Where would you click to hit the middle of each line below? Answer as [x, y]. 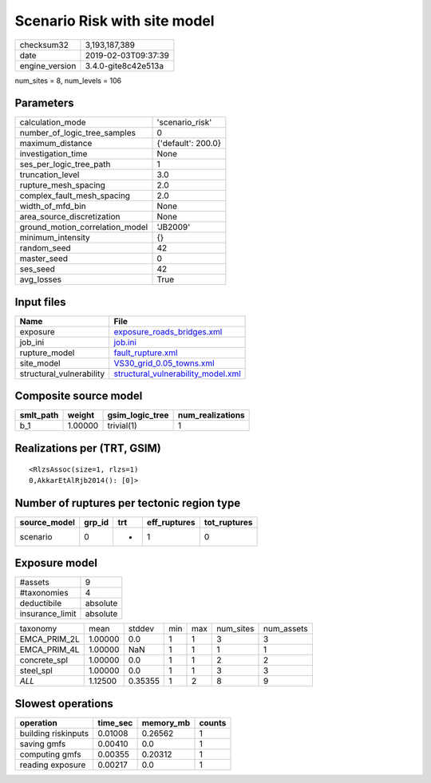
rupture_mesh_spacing [62, 185]
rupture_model [47, 353]
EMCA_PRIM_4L [49, 650]
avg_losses [40, 279]
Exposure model [56, 563]
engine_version [48, 65]
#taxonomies [44, 593]
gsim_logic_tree [138, 415]
